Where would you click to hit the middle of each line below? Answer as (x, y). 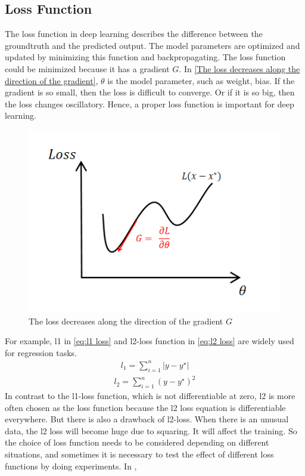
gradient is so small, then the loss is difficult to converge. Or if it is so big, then (150, 92)
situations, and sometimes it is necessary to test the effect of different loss (139, 454)
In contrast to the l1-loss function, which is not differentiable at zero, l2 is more (150, 396)
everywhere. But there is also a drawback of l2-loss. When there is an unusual (147, 419)
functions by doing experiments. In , (71, 466)
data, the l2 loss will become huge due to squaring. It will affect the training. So (151, 430)
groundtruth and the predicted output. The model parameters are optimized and (152, 45)
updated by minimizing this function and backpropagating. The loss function (145, 57)
